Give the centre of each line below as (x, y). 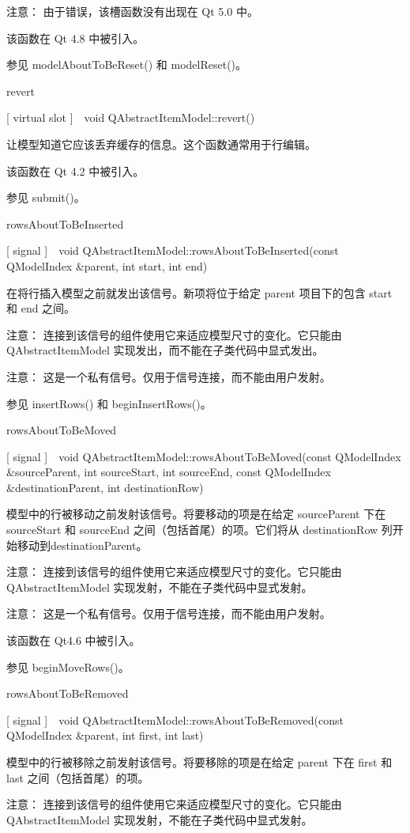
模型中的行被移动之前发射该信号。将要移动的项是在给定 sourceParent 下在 (196, 514)
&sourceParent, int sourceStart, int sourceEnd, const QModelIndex (169, 472)
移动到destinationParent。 (82, 545)
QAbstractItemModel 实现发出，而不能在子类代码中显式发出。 (165, 350)
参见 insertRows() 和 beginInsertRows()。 (109, 403)
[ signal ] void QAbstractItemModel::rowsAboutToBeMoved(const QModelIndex (204, 456)
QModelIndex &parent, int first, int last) (105, 735)
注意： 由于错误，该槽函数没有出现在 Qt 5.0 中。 (132, 11)
